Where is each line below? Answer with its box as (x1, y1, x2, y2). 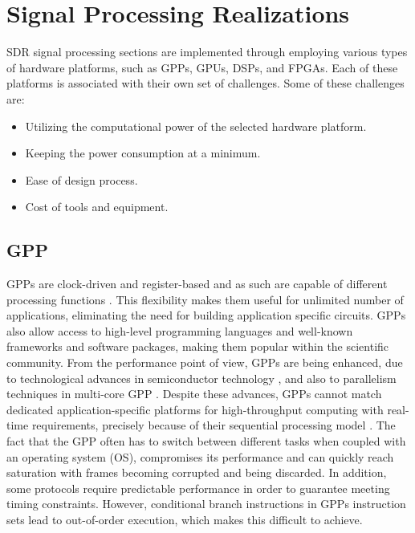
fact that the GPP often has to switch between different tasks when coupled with (6, 433, 406, 450)
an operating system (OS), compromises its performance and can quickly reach (6, 448, 394, 465)
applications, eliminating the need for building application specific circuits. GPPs (6, 307, 406, 323)
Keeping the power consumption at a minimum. (25, 144, 261, 161)
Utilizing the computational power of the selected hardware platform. (25, 117, 367, 134)
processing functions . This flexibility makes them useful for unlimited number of (6, 291, 404, 307)
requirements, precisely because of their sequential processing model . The (31, 417, 396, 433)
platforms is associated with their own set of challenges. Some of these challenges (6, 75, 405, 92)
